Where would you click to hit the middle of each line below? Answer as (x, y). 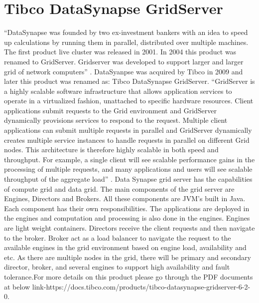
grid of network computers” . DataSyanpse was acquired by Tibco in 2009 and (124, 71)
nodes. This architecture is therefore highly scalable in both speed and (111, 150)
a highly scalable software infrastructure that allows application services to (118, 91)
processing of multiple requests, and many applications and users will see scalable (128, 169)
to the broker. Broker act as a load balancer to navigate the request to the (118, 237)
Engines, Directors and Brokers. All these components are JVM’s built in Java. (125, 198)
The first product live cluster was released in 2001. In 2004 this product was (120, 52)
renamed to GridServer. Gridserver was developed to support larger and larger (124, 61)
